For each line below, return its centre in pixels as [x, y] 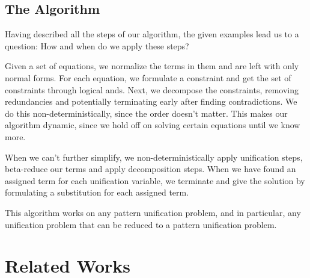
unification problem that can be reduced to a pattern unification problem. [141, 224]
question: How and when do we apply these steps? [97, 45]
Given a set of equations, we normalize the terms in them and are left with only [152, 66]
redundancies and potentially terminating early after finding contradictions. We [151, 101]
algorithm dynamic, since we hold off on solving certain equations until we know [153, 125]
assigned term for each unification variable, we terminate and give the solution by [155, 180]
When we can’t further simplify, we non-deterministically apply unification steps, [154, 157]
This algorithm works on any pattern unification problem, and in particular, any [153, 212]
